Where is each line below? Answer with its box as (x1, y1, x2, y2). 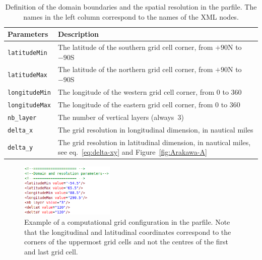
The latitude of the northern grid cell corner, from (57, 64, 213, 75)
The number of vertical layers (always (57, 111, 174, 122)
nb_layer (8, 114, 37, 121)
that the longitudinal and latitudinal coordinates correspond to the (24, 226, 231, 237)
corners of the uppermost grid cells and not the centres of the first (24, 236, 229, 247)
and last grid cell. (24, 246, 78, 256)
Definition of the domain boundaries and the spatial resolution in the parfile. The (5, 2, 257, 12)
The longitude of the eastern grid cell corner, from (57, 99, 213, 109)
